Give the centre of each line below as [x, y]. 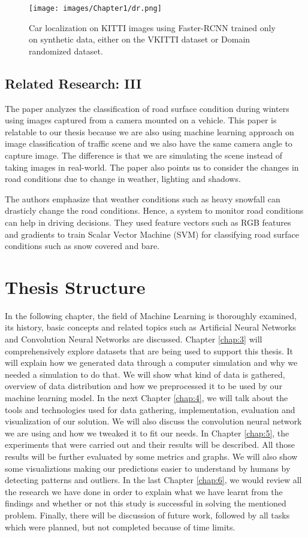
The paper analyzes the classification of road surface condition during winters [147, 108]
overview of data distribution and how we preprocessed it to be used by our [144, 386]
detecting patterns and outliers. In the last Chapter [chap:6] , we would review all [153, 480]
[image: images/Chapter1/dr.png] [95, 8]
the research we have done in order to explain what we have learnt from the [144, 491]
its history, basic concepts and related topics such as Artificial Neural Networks [150, 327]
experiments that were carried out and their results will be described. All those [150, 445]
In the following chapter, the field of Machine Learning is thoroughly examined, [151, 315]
